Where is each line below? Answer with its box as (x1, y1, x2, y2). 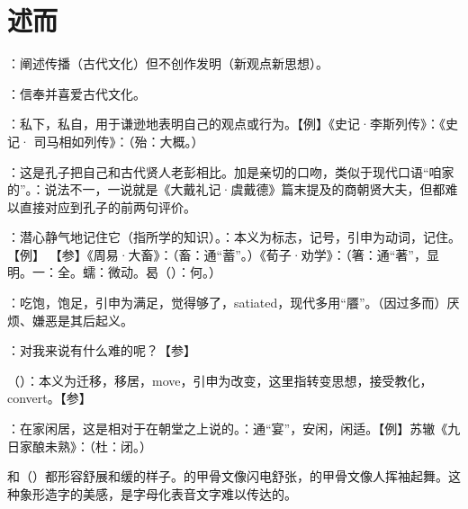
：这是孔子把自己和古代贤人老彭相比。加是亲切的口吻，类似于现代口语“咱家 (7, 162, 454, 181)
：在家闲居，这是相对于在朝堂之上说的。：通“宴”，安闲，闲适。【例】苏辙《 (7, 419, 448, 438)
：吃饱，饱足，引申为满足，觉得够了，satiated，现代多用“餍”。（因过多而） (7, 293, 447, 312)
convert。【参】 (7, 388, 92, 407)
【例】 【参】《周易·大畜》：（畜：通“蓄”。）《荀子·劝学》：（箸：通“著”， (7, 245, 427, 263)
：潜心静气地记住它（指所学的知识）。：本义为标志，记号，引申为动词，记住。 (7, 228, 461, 246)
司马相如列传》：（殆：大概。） (33, 131, 204, 150)
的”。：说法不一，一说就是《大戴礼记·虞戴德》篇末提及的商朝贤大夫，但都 (7, 180, 445, 199)
